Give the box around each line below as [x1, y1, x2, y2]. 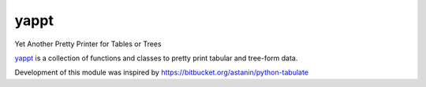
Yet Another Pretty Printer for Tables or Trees [14, 39, 162, 49]
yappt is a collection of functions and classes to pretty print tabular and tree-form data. [14, 53, 298, 63]
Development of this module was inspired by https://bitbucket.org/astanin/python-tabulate [14, 67, 309, 78]
